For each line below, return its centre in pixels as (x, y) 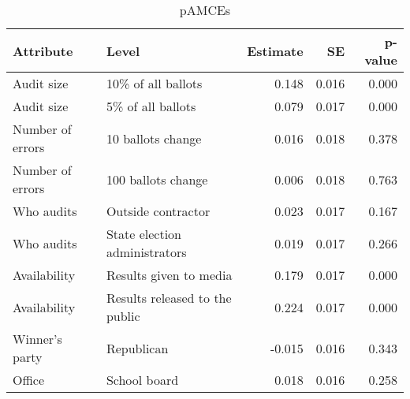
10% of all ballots (154, 83)
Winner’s (37, 339)
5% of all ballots (151, 106)
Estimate (275, 50)
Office (28, 380)
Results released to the (169, 298)
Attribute (43, 50)
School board (142, 380)
